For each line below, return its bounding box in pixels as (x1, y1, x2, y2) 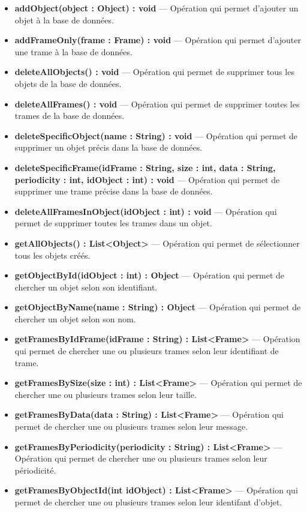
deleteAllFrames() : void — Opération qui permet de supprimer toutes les (14, 97, 300, 110)
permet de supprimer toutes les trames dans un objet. (14, 217, 212, 229)
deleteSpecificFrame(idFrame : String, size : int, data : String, (14, 161, 276, 173)
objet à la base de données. (14, 13, 114, 26)
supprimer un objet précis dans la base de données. (14, 141, 203, 154)
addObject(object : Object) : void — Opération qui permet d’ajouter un (14, 2, 299, 14)
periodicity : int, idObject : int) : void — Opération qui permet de (14, 173, 280, 185)
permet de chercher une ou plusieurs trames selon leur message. (14, 420, 248, 433)
